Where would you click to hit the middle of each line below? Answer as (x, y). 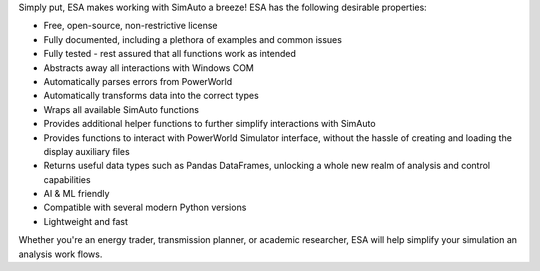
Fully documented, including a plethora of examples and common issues (192, 39)
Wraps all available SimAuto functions (121, 109)
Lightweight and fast (86, 221)
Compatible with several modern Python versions (145, 207)
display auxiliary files (86, 151)
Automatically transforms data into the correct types (151, 96)
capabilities (67, 179)
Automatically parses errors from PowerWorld (138, 81)
